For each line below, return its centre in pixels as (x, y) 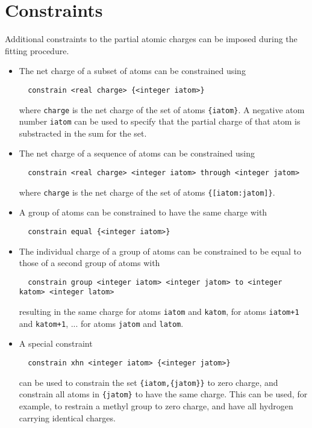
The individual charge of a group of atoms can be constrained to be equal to (160, 251)
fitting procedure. (37, 50)
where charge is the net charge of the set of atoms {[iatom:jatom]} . (147, 192)
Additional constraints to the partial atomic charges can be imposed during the (151, 39)
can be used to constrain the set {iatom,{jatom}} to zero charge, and (148, 382)
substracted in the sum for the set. (83, 133)
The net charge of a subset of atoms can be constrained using (132, 71)
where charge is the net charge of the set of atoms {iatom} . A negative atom (162, 109)
